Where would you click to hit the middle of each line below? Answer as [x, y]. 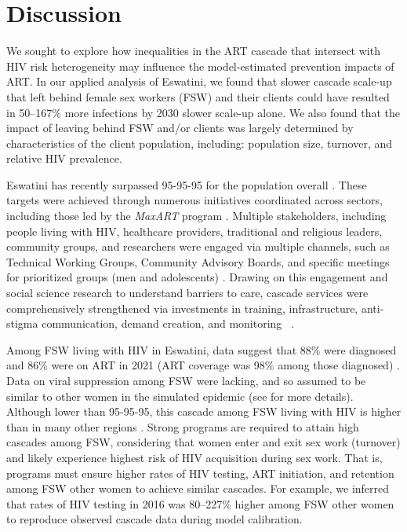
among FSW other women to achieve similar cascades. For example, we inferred [198, 488]
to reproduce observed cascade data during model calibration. [154, 519]
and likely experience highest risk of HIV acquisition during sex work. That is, [194, 457]
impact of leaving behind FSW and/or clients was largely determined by [180, 128]
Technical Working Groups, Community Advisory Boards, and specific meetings [198, 261]
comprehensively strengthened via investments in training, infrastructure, [182, 308]
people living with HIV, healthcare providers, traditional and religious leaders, [194, 231]
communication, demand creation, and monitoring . [168, 323]
